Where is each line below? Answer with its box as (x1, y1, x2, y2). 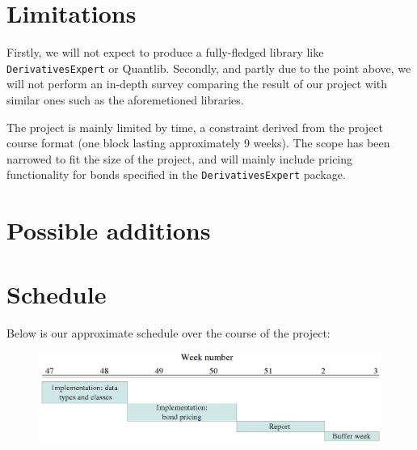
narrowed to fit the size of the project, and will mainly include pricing (6, 150, 353, 167)
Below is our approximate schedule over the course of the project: (6, 324, 331, 341)
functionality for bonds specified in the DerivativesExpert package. (6, 166, 346, 183)
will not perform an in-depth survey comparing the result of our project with (6, 75, 388, 92)
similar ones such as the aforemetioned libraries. (6, 91, 244, 108)
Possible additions (6, 214, 211, 247)
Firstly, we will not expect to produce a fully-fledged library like (6, 44, 324, 61)
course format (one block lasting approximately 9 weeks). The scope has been (6, 134, 390, 151)
